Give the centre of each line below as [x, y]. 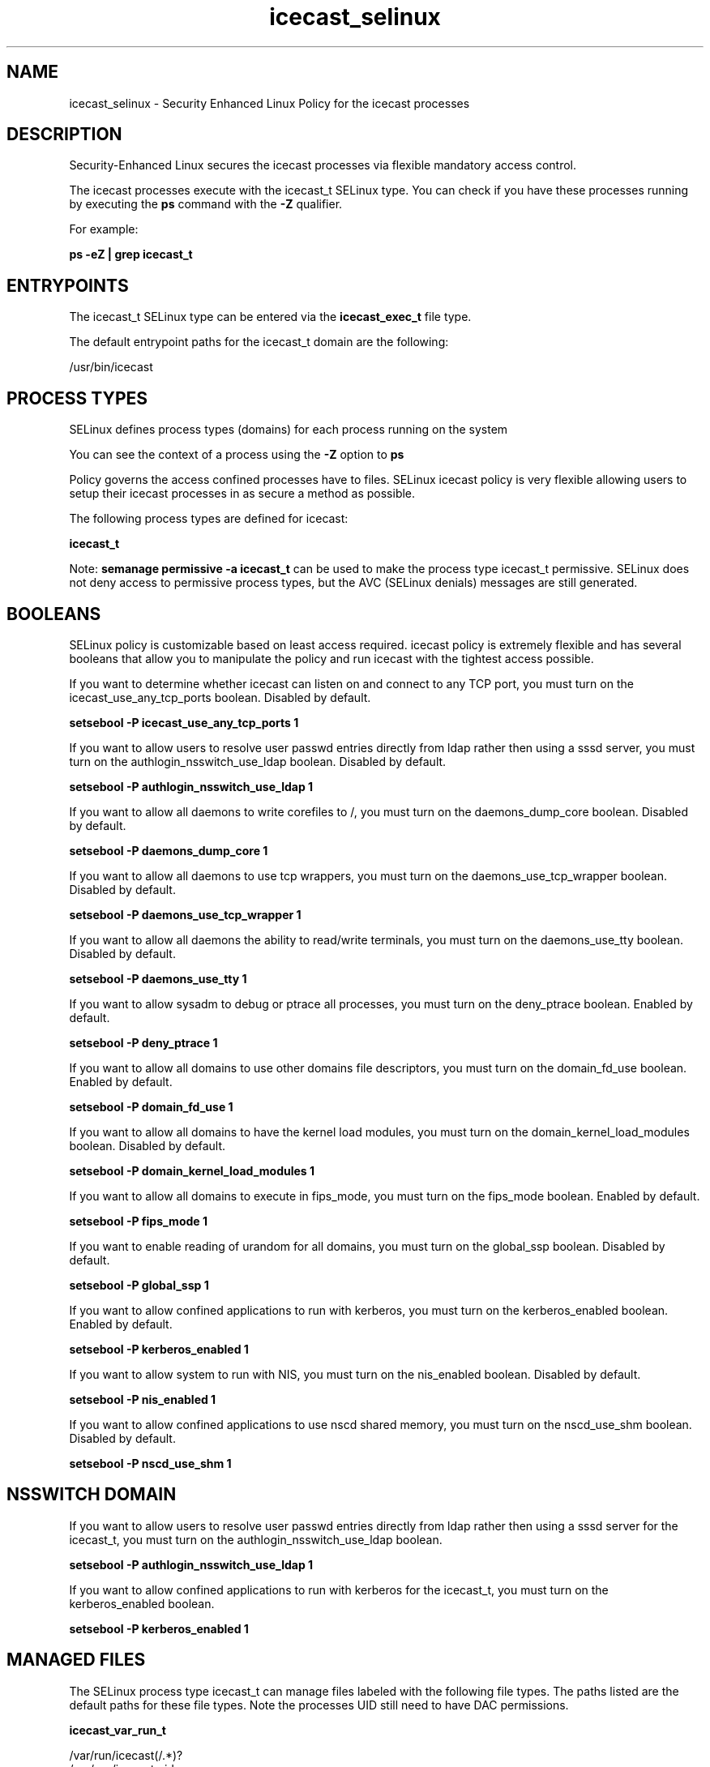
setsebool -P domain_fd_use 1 [151, 1106]
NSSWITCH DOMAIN [92, 1495]
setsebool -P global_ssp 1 [139, 1285]
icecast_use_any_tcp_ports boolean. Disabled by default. [220, 697]
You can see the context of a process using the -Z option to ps [237, 455]
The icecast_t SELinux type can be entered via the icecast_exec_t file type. [270, 317]
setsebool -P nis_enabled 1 [143, 1399]
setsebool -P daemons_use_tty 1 [158, 978]
